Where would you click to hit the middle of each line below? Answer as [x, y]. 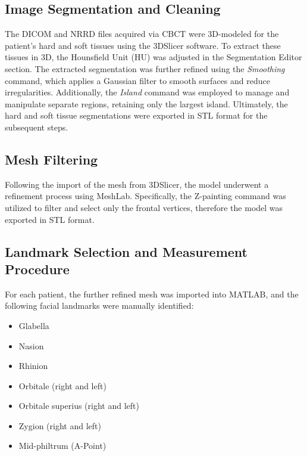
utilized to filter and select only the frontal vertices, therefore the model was [144, 207]
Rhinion [33, 366]
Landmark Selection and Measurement [126, 251]
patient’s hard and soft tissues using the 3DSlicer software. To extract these [143, 45]
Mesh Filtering [51, 159]
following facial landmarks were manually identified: [99, 305]
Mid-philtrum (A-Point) [62, 446]
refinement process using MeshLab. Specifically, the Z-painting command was [145, 196]
